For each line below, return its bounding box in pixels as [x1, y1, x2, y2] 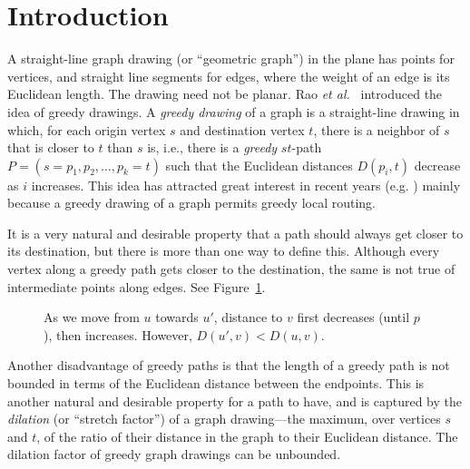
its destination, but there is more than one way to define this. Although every [7, 241, 440, 260]
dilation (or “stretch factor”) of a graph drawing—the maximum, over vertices [7, 409, 441, 428]
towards [155, 308, 199, 327]
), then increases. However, [44, 325, 192, 344]
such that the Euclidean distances [165, 155, 353, 174]
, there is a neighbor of [313, 120, 440, 139]
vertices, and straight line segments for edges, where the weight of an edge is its [7, 66, 450, 85]
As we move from [44, 308, 140, 327]
